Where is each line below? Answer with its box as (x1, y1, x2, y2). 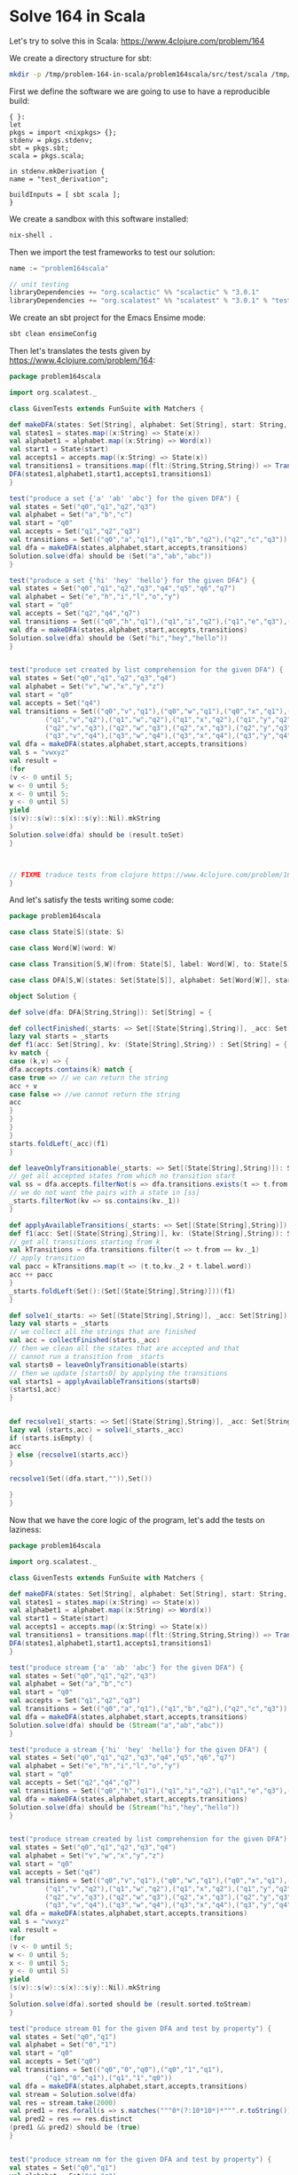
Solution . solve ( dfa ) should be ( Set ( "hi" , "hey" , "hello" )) (9, 633, 228, 642)
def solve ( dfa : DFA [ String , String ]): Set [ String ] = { (9, 1008, 213, 1017)
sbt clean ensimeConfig (9, 330, 98, 339)
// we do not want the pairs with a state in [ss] (9, 1189, 200, 1197)
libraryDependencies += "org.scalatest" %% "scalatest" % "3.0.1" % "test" (9, 296, 295, 305)
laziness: (9, 1524, 42, 1535)
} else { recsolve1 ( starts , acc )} (9, 1450, 129, 1459)
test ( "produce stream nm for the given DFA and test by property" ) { (9, 2155, 272, 2163)
